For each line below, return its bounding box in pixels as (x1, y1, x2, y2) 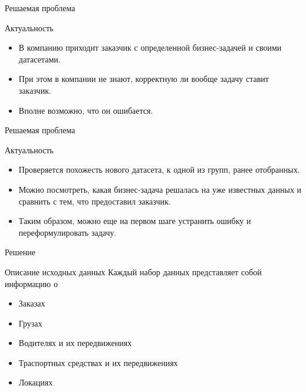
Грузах (18, 317, 42, 329)
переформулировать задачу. (18, 226, 117, 238)
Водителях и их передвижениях (18, 337, 132, 349)
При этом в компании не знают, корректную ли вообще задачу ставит (18, 73, 269, 85)
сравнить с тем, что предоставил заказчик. (18, 195, 171, 207)
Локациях (18, 376, 53, 388)
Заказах (18, 297, 45, 309)
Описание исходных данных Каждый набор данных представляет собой (5, 265, 262, 278)
